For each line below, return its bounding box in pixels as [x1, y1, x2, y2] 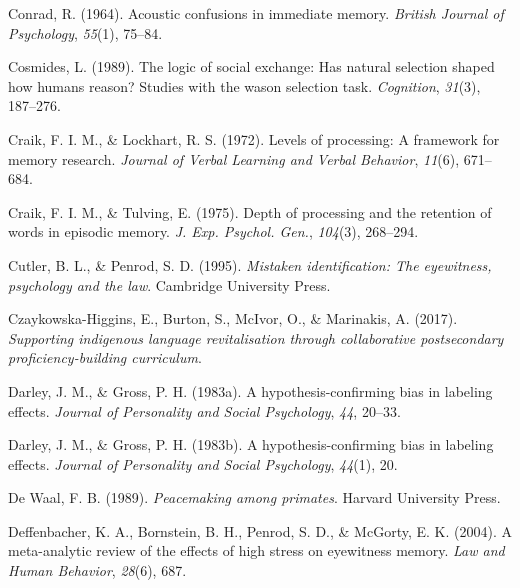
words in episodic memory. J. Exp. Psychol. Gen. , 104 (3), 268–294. [8, 221, 419, 242]
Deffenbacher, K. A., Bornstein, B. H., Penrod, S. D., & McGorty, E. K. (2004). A [8, 520, 512, 541]
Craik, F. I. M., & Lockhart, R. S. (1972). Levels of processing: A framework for [8, 128, 500, 149]
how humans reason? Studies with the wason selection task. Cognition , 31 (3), [8, 75, 481, 96]
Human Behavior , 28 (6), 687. [8, 560, 187, 581]
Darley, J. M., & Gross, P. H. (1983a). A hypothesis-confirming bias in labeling [8, 380, 493, 401]
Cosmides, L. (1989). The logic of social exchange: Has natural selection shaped [8, 56, 495, 77]
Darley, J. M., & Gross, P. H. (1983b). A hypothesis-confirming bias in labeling [8, 434, 494, 455]
